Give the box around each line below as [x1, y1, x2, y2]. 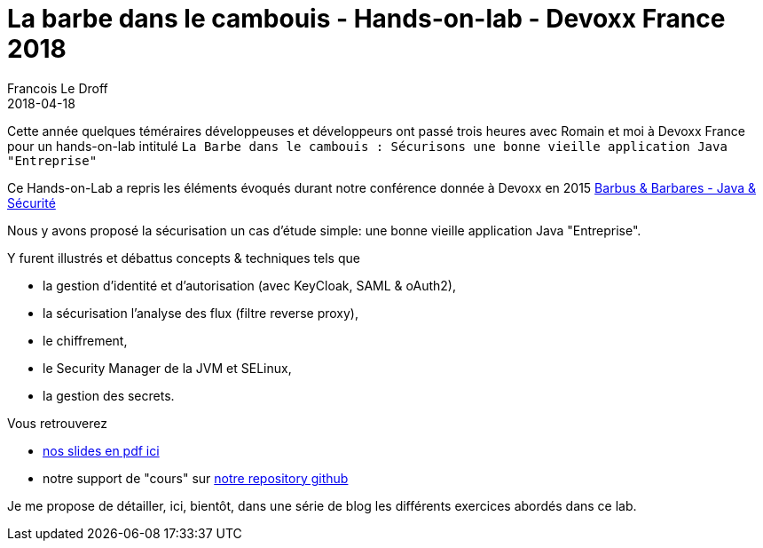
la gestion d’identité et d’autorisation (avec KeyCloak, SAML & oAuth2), [43, 277, 456, 293]
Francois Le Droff [7, 80, 108, 96]
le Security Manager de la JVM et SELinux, [43, 360, 292, 376]
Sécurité [7, 195, 56, 210]
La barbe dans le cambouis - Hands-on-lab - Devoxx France [7, 4, 726, 34]
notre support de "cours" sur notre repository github [43, 470, 349, 486]
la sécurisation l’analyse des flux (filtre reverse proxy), [43, 305, 358, 321]
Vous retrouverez [7, 415, 107, 431]
